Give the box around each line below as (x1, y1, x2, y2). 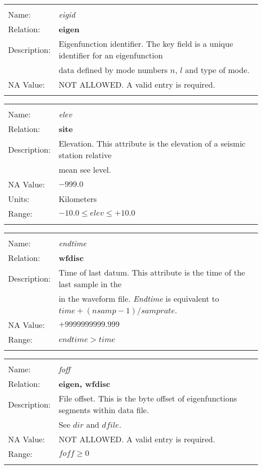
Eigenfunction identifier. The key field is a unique (58, 38, 233, 49)
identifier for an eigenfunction (58, 49, 163, 61)
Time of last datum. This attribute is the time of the (58, 266, 245, 278)
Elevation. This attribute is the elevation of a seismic (58, 138, 246, 149)
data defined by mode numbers (58, 64, 168, 76)
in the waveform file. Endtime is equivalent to (58, 293, 219, 304)
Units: (8, 193, 30, 205)
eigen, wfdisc (58, 378, 110, 389)
